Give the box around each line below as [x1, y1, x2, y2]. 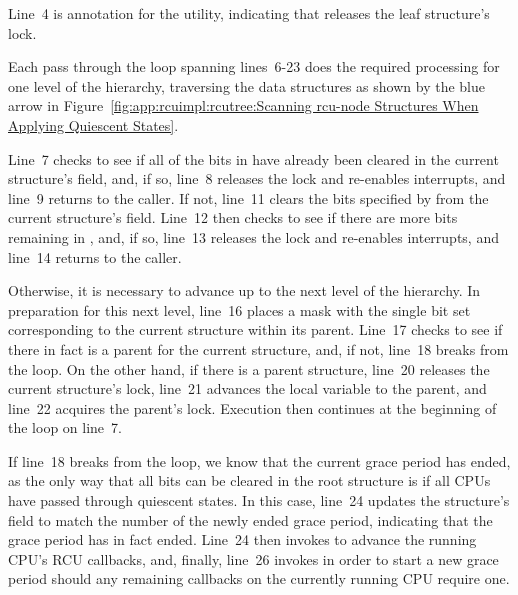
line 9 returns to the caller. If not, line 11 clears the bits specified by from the [8, 187, 489, 208]
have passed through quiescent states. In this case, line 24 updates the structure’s [8, 490, 510, 511]
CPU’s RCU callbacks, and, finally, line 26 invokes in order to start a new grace [8, 548, 499, 569]
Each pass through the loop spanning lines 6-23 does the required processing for [8, 56, 500, 77]
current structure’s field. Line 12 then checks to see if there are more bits [8, 207, 458, 228]
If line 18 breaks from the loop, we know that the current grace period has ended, [8, 450, 511, 471]
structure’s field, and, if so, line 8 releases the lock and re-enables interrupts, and [8, 168, 506, 189]
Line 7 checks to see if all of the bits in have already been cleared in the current [8, 148, 499, 169]
